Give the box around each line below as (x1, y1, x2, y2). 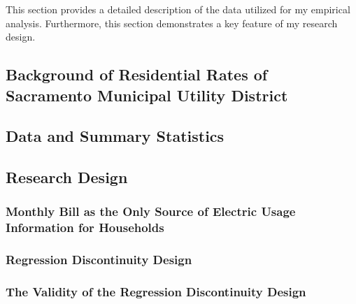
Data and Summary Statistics (6, 125, 225, 147)
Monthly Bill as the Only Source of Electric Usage (6, 203, 296, 220)
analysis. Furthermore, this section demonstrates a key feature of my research (6, 15, 338, 30)
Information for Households (6, 219, 164, 236)
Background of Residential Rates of (6, 64, 268, 85)
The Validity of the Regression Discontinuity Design (6, 283, 306, 301)
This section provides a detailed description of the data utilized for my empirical (6, 2, 350, 16)
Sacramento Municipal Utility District (6, 84, 288, 106)
